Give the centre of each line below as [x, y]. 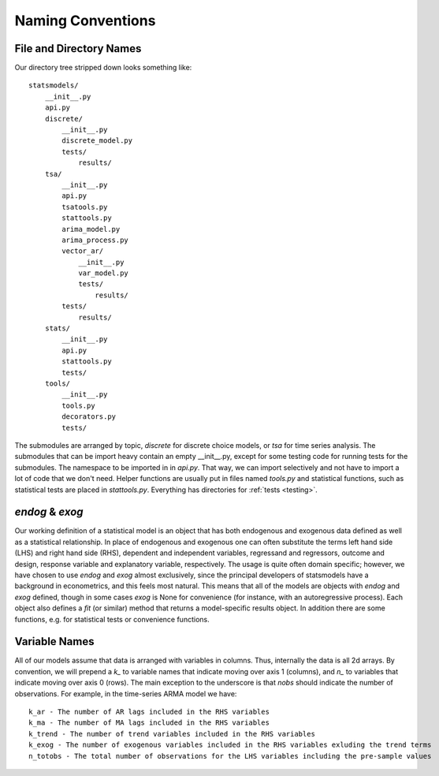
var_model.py [104, 273]
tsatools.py [85, 207]
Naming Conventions [85, 21]
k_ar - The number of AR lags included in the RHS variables [149, 712]
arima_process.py [95, 240]
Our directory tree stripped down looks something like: [103, 68]
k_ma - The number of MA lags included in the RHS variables [149, 723]
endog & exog [49, 512]
